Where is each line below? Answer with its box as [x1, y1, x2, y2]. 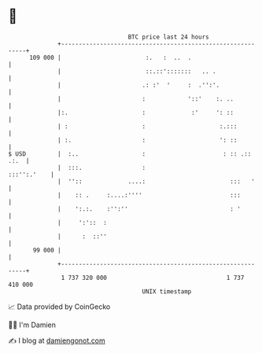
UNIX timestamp [142, 287, 192, 296]
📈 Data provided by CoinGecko [8, 302, 111, 311]
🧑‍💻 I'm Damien [8, 320, 57, 329]
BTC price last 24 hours [127, 33, 210, 41]
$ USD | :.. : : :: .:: [8, 149, 252, 158]
